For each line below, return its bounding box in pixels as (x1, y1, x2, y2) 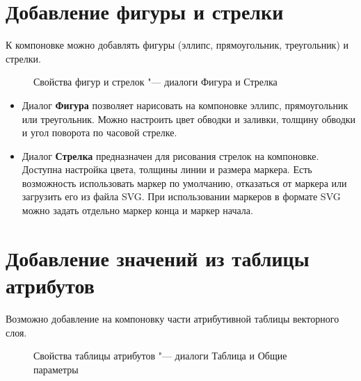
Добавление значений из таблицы (6, 243, 310, 272)
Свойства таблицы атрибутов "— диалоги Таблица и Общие (33, 348, 287, 363)
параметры (33, 362, 79, 376)
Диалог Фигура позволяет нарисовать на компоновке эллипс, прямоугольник (22, 97, 348, 112)
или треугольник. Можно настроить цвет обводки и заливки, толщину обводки (22, 111, 356, 126)
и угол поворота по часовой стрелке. (22, 125, 177, 140)
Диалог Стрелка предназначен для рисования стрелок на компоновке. (22, 148, 319, 163)
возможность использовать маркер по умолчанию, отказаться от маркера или (22, 175, 347, 190)
